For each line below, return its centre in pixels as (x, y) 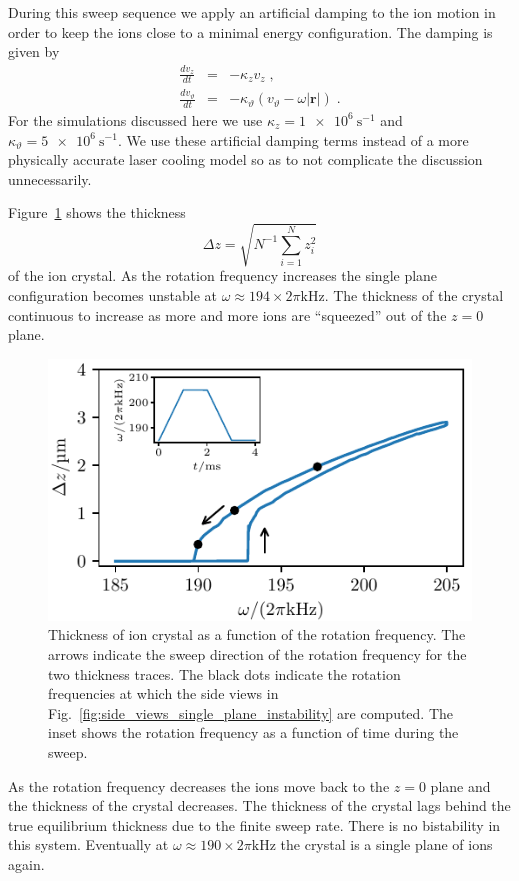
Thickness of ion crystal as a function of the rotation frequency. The (257, 634)
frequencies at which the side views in (163, 693)
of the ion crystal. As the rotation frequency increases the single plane (223, 275)
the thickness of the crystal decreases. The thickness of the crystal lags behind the (259, 805)
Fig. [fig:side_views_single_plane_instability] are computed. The (251, 712)
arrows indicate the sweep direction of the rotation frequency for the (257, 654)
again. (26, 864)
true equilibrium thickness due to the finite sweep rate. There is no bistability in (254, 824)
